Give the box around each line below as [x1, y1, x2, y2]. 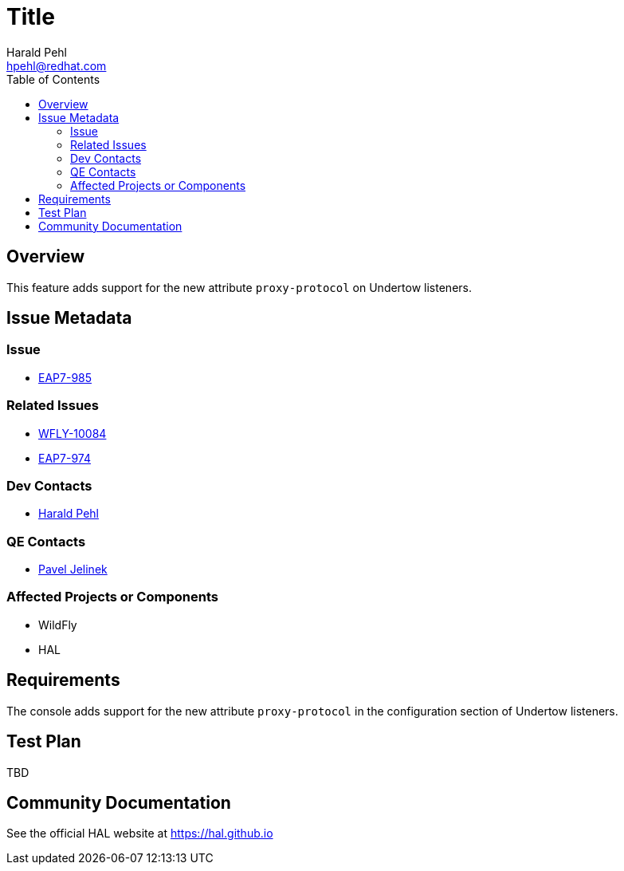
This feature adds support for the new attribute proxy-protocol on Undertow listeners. [6, 280, 472, 294]
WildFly [38, 617, 77, 632]
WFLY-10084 [38, 426, 107, 440]
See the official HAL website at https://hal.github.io [6, 826, 273, 841]
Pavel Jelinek [38, 562, 108, 577]
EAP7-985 [38, 370, 92, 384]
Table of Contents [6, 72, 100, 86]
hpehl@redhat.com [6, 58, 107, 73]
